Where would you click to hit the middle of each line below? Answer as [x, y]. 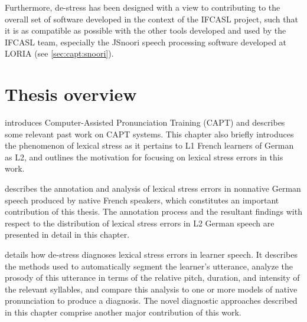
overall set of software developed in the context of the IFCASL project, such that [151, 19]
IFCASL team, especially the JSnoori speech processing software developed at [146, 42]
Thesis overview [71, 94]
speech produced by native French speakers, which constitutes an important [142, 200]
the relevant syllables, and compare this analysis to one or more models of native [151, 289]
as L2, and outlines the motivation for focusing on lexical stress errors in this [144, 157]
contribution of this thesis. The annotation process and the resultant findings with [153, 211]
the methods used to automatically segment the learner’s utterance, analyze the [149, 266]
